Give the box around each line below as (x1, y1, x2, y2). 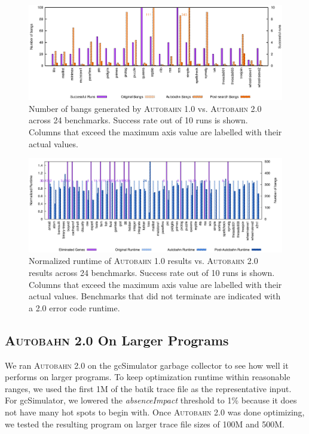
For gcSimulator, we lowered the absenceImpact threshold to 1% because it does (5, 394, 297, 406)
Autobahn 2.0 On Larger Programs (5, 330, 229, 349)
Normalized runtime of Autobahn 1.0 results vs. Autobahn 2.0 (29, 254, 258, 267)
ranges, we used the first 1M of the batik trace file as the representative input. (5, 382, 292, 394)
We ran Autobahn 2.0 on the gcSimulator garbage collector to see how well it (5, 359, 289, 371)
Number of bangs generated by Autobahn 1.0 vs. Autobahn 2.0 (29, 102, 262, 114)
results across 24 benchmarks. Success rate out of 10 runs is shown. (29, 266, 275, 279)
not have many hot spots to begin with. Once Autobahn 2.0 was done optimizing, (5, 406, 305, 418)
